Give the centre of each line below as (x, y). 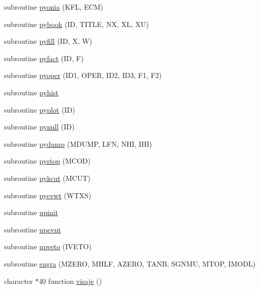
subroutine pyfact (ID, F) (44, 58)
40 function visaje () (70, 281)
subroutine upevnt (33, 229)
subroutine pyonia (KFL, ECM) (54, 7)
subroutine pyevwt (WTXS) (48, 195)
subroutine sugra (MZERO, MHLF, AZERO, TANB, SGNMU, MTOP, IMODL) (130, 263)
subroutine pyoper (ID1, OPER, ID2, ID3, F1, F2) (83, 75)
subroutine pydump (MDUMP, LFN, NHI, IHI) (78, 143)
